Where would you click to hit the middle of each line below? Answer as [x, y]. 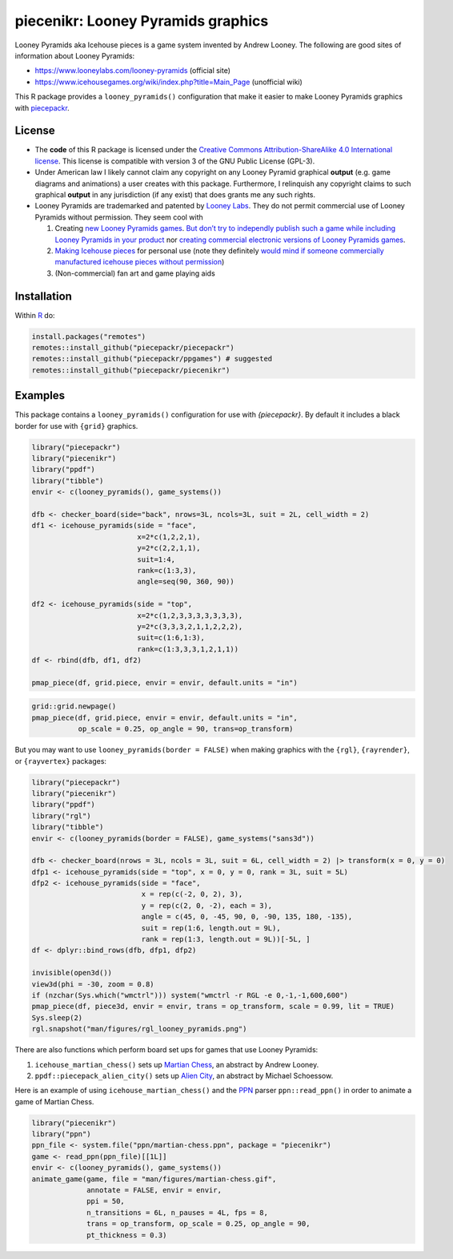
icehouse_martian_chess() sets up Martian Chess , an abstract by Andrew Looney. [177, 1064]
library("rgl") [61, 816]
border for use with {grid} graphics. [76, 426]
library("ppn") [61, 1134]
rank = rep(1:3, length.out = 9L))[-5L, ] [226, 939]
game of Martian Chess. [54, 1101]
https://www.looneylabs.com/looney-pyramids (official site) [133, 71]
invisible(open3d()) [72, 973]
